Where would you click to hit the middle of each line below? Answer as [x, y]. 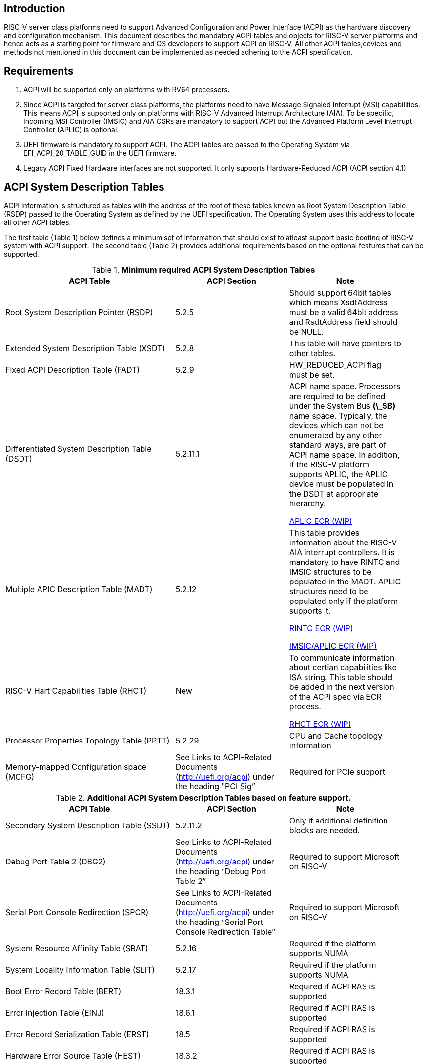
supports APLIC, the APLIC [338, 474]
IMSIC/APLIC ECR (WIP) [333, 646]
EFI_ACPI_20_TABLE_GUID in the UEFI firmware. [100, 153]
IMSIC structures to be [330, 572]
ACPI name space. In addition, [344, 455]
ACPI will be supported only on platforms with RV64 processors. [127, 90]
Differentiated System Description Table [79, 449]
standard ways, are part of [338, 445]
